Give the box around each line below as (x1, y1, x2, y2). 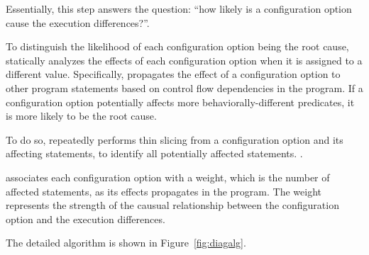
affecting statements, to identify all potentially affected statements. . (6, 146, 303, 161)
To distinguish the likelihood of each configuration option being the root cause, (6, 39, 349, 54)
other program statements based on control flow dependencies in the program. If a (6, 80, 363, 95)
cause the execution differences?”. (6, 15, 150, 30)
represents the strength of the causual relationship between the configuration (6, 198, 339, 212)
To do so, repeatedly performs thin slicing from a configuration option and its (6, 132, 343, 147)
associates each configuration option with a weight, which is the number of (6, 169, 330, 184)
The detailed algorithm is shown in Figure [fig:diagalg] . (6, 235, 246, 250)
